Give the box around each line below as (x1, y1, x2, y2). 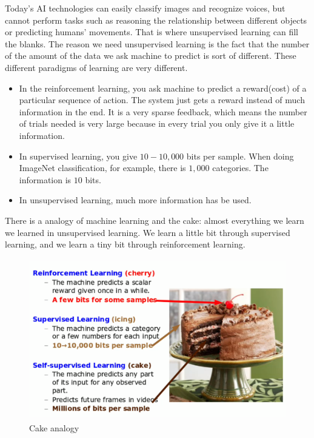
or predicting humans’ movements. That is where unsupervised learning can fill (5, 25, 298, 38)
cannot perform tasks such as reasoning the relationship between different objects (5, 13, 307, 26)
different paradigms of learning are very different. (5, 61, 188, 73)
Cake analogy (29, 421, 79, 434)
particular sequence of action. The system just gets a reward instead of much (19, 93, 305, 106)
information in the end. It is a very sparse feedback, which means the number (19, 105, 307, 118)
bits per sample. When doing (186, 149, 294, 162)
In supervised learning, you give (19, 149, 138, 162)
